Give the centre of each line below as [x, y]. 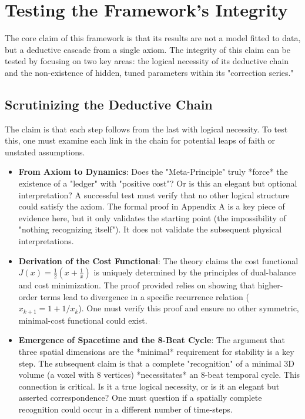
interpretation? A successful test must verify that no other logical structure [154, 194]
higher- [270, 285]
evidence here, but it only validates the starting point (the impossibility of [152, 217]
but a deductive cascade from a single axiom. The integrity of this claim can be [148, 49]
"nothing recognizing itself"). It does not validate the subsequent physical [150, 229]
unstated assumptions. [45, 152]
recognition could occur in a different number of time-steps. [125, 409]
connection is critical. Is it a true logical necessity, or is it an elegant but [149, 386]
